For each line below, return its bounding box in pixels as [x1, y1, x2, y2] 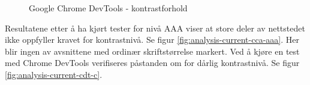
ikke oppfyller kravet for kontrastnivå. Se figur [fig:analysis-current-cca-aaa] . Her [5, 33, 299, 46]
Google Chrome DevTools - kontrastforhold [29, 2, 188, 14]
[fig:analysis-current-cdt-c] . [5, 68, 103, 80]
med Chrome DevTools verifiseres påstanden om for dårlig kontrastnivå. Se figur [5, 56, 300, 69]
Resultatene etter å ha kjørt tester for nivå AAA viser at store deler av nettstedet [5, 21, 305, 34]
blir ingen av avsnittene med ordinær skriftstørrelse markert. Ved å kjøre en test [5, 45, 300, 57]
